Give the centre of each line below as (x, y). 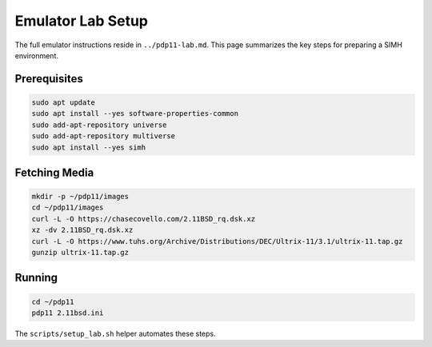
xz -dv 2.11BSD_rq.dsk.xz (82, 230)
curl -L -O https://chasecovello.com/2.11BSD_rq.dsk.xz (144, 219)
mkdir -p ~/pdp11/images (80, 197)
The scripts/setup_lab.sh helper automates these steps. (115, 334)
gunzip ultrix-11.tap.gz (80, 253)
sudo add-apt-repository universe (99, 125)
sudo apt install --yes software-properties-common (135, 114)
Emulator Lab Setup (81, 21)
